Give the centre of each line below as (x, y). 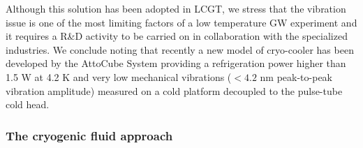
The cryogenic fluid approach (89, 135)
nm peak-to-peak (296, 76)
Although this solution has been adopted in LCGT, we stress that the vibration (176, 8)
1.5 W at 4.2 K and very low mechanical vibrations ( (119, 76)
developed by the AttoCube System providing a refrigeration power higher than (176, 63)
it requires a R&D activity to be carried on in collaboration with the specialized (177, 36)
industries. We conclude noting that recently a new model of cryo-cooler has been (180, 49)
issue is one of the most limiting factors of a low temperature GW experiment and (181, 22)
